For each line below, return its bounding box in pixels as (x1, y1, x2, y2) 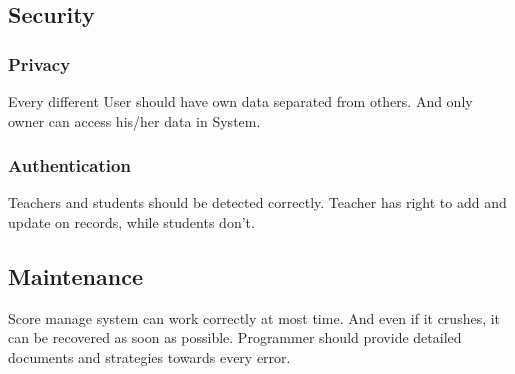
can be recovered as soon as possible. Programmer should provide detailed (8, 327, 462, 348)
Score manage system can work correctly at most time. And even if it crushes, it (8, 307, 501, 328)
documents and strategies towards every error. (8, 346, 291, 367)
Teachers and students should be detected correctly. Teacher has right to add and (8, 192, 507, 213)
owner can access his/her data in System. (8, 110, 261, 131)
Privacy (8, 51, 71, 76)
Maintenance (8, 260, 143, 291)
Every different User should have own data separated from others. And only (8, 91, 473, 111)
